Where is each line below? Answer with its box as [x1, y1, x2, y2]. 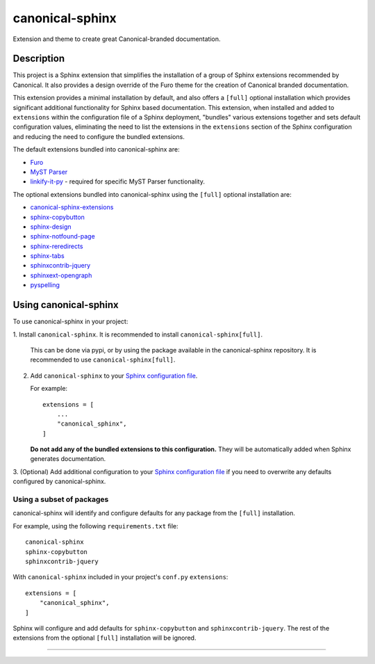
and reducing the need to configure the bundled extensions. [12, 132, 185, 140]
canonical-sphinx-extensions [30, 203, 114, 211]
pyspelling [30, 281, 60, 289]
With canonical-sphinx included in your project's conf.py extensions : [12, 573, 228, 581]
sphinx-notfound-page [30, 232, 95, 241]
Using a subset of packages [12, 494, 109, 504]
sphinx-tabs [30, 252, 65, 260]
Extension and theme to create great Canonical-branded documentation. [12, 35, 222, 43]
